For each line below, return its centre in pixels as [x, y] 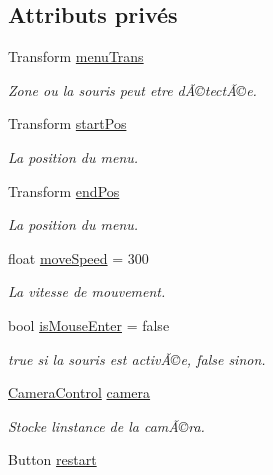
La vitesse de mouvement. [87, 291]
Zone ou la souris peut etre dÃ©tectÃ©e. [132, 89]
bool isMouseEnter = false [89, 324]
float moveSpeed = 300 [78, 257]
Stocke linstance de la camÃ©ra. [106, 425]
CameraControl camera [79, 392]
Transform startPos [67, 123]
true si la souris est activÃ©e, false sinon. [137, 358]
